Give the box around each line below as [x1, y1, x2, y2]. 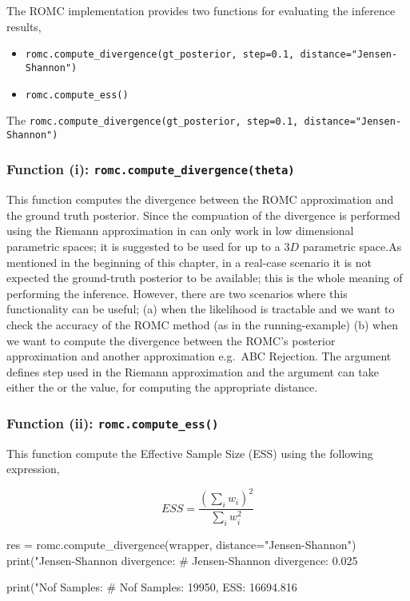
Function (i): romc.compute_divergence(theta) [6, 159, 295, 179]
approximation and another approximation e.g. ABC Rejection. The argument [6, 348, 392, 364]
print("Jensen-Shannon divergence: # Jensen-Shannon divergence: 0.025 [6, 551, 358, 568]
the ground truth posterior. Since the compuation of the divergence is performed [6, 206, 400, 223]
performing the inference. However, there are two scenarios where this [6, 285, 348, 301]
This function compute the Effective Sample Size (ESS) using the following [6, 444, 373, 461]
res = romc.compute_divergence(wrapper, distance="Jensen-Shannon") [6, 535, 356, 552]
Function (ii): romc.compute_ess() [6, 412, 219, 432]
